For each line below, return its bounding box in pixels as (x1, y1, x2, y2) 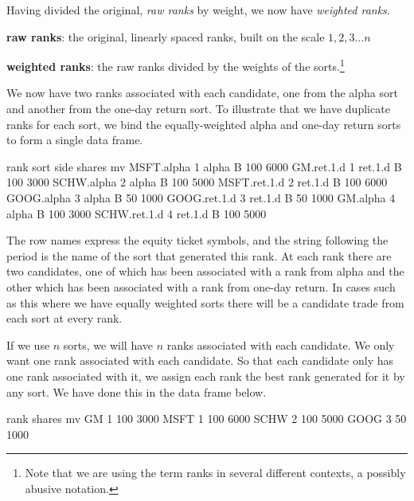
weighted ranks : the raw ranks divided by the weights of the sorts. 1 (6, 56, 345, 74)
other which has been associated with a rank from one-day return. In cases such (6, 278, 396, 295)
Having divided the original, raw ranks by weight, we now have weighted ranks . (6, 2, 390, 18)
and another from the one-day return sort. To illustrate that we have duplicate (6, 100, 390, 117)
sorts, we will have (63, 336, 154, 353)
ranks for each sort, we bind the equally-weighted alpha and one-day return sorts (6, 115, 401, 132)
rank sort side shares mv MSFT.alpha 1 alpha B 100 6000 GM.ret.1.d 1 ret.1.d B (6, 158, 402, 174)
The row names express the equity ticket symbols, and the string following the (6, 232, 389, 249)
